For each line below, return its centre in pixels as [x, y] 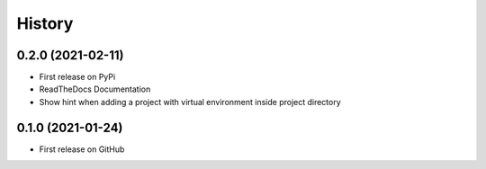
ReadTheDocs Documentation [95, 89]
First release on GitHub [82, 149]
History [45, 23]
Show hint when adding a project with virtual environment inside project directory [190, 102]
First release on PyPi [77, 77]
